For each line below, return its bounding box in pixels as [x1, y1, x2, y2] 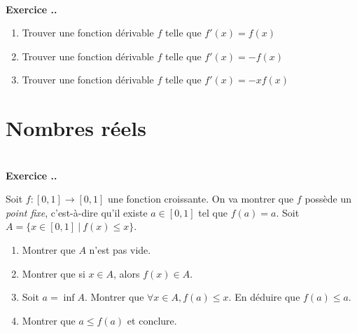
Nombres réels [6, 114, 147, 142]
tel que [198, 205, 227, 219]
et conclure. [127, 313, 177, 327]
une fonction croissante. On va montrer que [108, 191, 294, 206]
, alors [113, 266, 140, 280]
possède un [304, 191, 352, 206]
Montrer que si [22, 266, 85, 280]
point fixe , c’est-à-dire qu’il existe [6, 205, 148, 219]
